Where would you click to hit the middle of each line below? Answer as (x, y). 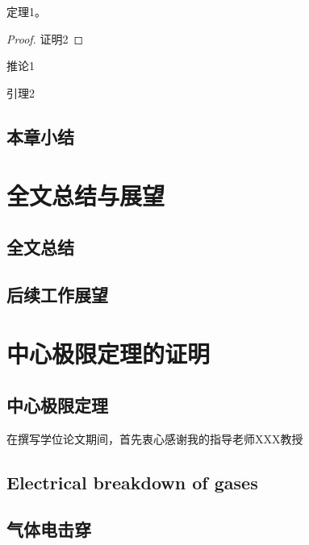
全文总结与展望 (86, 196)
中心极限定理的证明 (109, 354)
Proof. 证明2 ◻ (45, 38)
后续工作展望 (57, 294)
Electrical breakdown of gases (132, 482)
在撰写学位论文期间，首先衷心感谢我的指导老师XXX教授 (155, 438)
